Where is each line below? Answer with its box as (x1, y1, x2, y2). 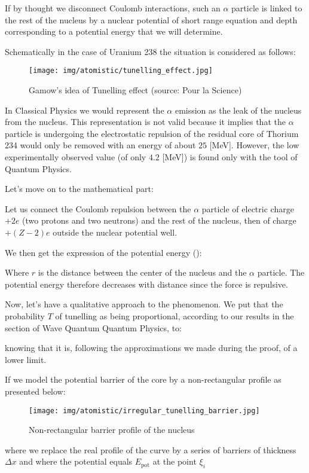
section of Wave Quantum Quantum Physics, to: (5, 321, 182, 334)
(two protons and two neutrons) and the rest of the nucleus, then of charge (22, 214, 296, 227)
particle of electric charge (201, 202, 294, 215)
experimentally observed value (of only (5, 151, 146, 163)
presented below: (5, 384, 66, 397)
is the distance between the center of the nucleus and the (38, 266, 247, 279)
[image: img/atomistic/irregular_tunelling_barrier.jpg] (29, 406, 260, 415)
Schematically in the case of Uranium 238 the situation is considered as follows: (5, 45, 296, 57)
